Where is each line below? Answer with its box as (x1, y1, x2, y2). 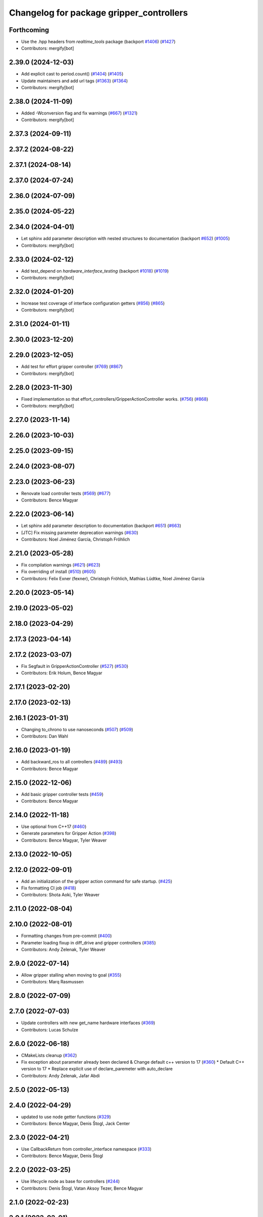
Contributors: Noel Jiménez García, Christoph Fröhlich (21, 536, 130, 542)
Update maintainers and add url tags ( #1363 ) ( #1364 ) (21, 78, 128, 84)
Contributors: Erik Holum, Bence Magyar (21, 670, 102, 676)
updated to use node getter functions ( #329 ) (21, 1114, 112, 1120)
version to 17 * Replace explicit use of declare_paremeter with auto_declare (21, 1066, 173, 1072)
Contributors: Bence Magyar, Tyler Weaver (21, 837, 107, 843)
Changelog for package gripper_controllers (9, 7, 188, 18)
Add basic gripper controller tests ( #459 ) (21, 791, 104, 797)
